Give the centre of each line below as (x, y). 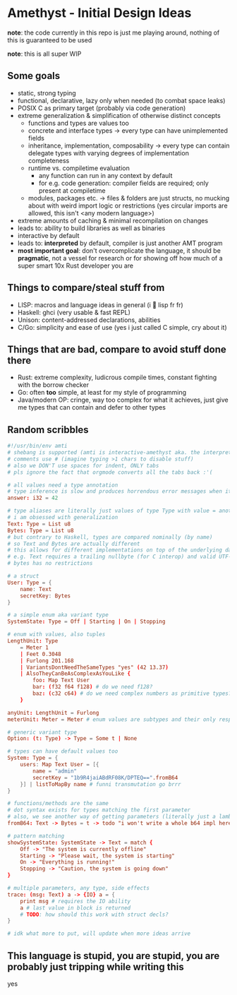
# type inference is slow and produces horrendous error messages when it (120, 491)
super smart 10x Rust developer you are (75, 266)
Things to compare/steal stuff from (86, 288)
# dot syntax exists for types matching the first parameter (99, 810)
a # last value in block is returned (75, 908)
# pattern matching (36, 836)
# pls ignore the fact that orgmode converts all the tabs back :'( (110, 472)
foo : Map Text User (61, 680)
